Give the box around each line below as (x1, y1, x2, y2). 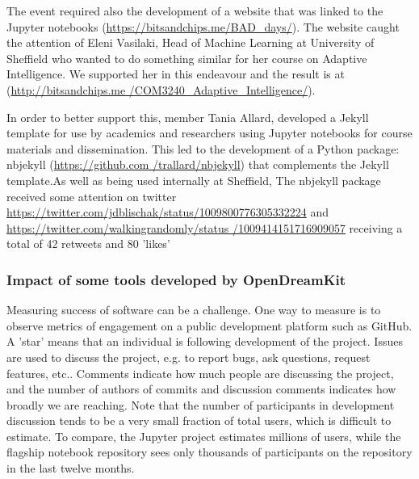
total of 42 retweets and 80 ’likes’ (6, 235, 170, 252)
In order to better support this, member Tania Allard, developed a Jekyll (6, 108, 369, 125)
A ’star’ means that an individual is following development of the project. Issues (6, 333, 403, 350)
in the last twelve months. (6, 460, 135, 477)
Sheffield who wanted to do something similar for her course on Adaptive (6, 49, 367, 66)
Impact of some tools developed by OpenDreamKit (6, 269, 346, 289)
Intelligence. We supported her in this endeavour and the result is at (6, 65, 345, 82)
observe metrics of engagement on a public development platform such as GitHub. (6, 317, 413, 334)
